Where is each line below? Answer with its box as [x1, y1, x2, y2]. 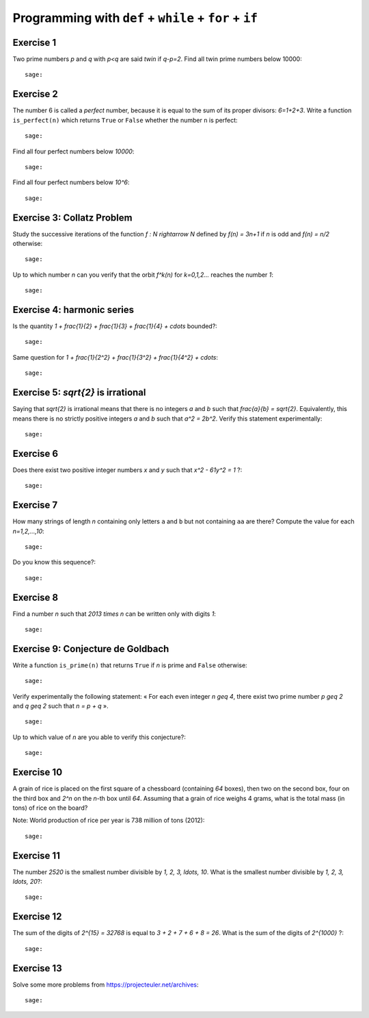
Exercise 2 [12, 88, 58, 100]
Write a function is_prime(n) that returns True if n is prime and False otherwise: [12, 661, 247, 669]
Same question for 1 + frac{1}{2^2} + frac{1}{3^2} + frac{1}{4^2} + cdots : [12, 353, 219, 361]
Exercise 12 [12, 911, 62, 923]
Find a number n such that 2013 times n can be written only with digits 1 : [12, 610, 217, 618]
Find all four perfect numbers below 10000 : [12, 147, 135, 156]
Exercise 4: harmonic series [12, 303, 135, 315]
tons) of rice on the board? [12, 804, 88, 812]
